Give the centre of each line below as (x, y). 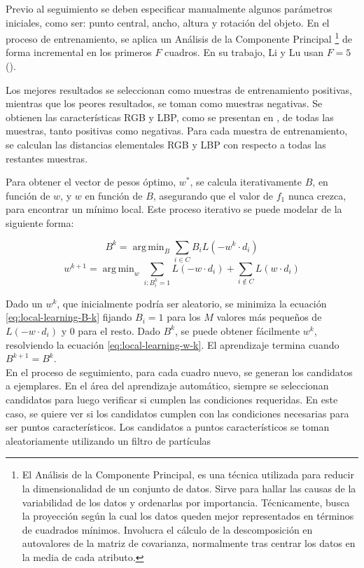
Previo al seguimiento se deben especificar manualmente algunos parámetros (169, 8)
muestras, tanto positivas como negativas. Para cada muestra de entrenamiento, (177, 131)
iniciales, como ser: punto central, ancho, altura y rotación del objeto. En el (168, 22)
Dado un (24, 303)
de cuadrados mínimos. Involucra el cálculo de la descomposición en (167, 529)
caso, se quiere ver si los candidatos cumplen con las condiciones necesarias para (177, 413)
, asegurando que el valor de (213, 195)
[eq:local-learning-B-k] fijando (69, 317)
